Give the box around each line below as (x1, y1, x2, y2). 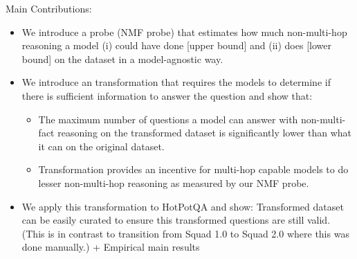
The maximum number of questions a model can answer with (38, 111, 298, 126)
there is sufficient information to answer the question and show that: (21, 88, 313, 102)
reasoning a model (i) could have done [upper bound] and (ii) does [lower (21, 38, 331, 53)
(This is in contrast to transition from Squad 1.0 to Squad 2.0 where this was (21, 226, 349, 240)
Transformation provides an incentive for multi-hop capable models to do (38, 162, 349, 177)
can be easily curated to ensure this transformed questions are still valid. (21, 213, 331, 227)
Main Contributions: (6, 1, 92, 15)
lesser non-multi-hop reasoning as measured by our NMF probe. (38, 175, 309, 190)
